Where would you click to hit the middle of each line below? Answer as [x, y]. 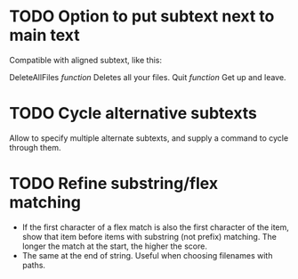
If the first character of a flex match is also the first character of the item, [155, 227]
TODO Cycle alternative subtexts [133, 114]
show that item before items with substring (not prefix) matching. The [149, 236]
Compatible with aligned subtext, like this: [86, 60]
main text [44, 35]
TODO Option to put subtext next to [142, 16]
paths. [34, 265]
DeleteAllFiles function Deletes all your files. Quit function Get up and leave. [148, 77]
